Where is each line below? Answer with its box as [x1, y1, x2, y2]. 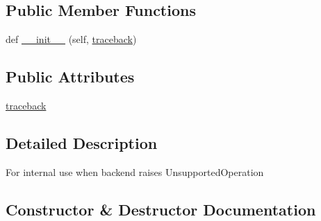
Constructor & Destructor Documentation [6, 198, 316, 220]
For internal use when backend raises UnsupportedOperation [6, 164, 264, 179]
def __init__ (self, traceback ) [6, 32, 137, 46]
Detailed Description [6, 132, 158, 153]
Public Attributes [6, 66, 135, 87]
